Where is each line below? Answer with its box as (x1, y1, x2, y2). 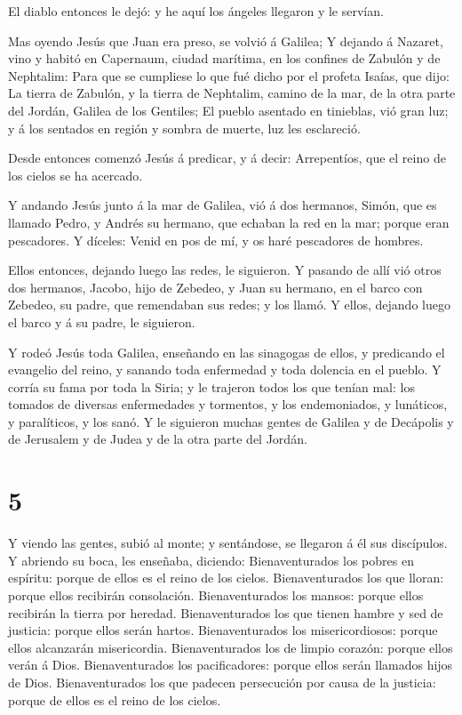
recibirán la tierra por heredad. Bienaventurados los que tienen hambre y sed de (8, 603, 443, 622)
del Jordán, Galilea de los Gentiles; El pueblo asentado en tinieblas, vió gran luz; (8, 100, 449, 119)
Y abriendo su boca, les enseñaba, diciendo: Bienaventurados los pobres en (8, 550, 414, 569)
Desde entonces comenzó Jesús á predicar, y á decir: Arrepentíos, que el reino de (8, 149, 446, 167)
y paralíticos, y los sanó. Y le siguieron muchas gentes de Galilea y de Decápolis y (8, 412, 454, 430)
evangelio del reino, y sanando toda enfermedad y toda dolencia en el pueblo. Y (8, 360, 442, 379)
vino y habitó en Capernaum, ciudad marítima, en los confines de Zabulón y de (8, 49, 441, 68)
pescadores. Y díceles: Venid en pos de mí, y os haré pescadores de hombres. (8, 230, 424, 249)
